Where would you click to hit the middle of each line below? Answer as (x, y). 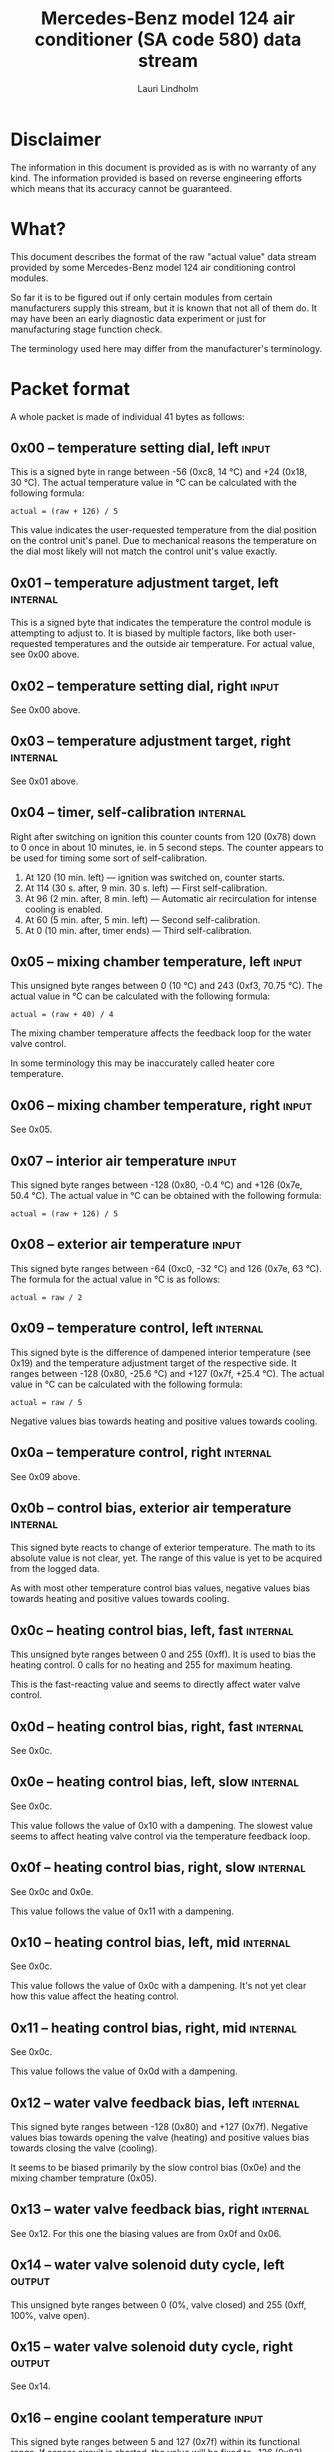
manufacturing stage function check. (86, 329)
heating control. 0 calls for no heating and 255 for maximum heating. (151, 1665)
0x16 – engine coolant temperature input (137, 2417)
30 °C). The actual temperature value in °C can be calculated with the (153, 483)
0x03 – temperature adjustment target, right (151, 741)
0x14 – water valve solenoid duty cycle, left (147, 2265)
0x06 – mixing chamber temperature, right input (161, 1105)
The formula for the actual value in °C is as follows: (115, 1279)
